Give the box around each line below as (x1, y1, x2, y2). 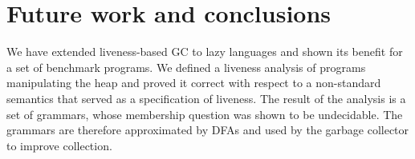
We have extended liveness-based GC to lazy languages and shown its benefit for (6, 43, 403, 60)
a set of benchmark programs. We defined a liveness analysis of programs (6, 58, 366, 75)
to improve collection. (6, 137, 112, 153)
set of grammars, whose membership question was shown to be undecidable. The (6, 105, 403, 122)
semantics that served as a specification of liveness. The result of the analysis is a (6, 89, 406, 106)
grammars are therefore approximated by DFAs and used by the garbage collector (6, 121, 409, 138)
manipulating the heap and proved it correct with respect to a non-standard (6, 74, 381, 91)
